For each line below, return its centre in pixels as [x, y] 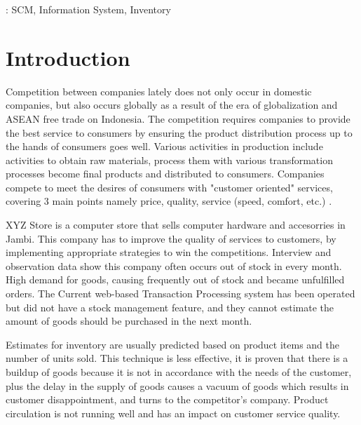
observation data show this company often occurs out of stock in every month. [174, 265]
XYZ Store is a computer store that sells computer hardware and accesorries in [176, 225]
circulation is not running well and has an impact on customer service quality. [173, 413]
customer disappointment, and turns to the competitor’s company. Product [167, 399]
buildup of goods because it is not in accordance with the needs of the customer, [179, 372]
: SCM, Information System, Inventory [88, 9]
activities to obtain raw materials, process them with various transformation [169, 160]
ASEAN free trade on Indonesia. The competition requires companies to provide [178, 118]
